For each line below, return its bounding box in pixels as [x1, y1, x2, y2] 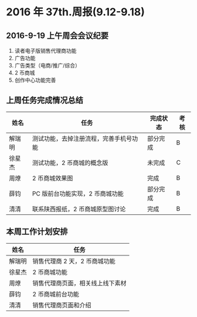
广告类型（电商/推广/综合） [14, 62, 80, 69]
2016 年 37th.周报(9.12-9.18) [6, 5, 145, 19]
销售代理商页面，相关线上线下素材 [32, 279, 127, 287]
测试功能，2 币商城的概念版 [32, 158, 108, 167]
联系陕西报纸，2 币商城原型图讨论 [32, 205, 126, 213]
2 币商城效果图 [32, 174, 73, 182]
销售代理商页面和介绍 [32, 301, 92, 309]
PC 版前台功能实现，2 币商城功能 [32, 189, 124, 197]
